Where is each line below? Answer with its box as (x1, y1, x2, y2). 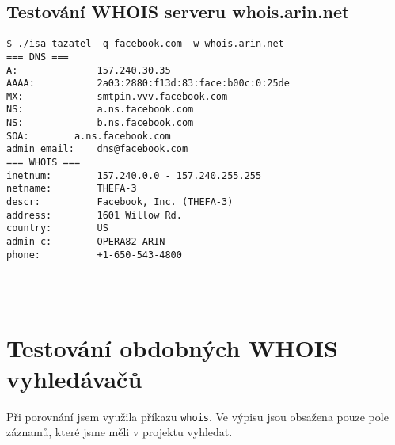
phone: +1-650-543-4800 (6, 249, 182, 261)
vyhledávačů (6, 362, 142, 394)
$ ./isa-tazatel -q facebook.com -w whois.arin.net (6, 38, 284, 50)
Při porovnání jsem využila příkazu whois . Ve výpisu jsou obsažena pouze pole (6, 408, 389, 424)
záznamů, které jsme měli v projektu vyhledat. (6, 424, 233, 440)
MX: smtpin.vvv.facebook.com (6, 90, 228, 102)
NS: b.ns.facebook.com (6, 117, 194, 129)
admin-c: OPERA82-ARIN (6, 236, 165, 248)
